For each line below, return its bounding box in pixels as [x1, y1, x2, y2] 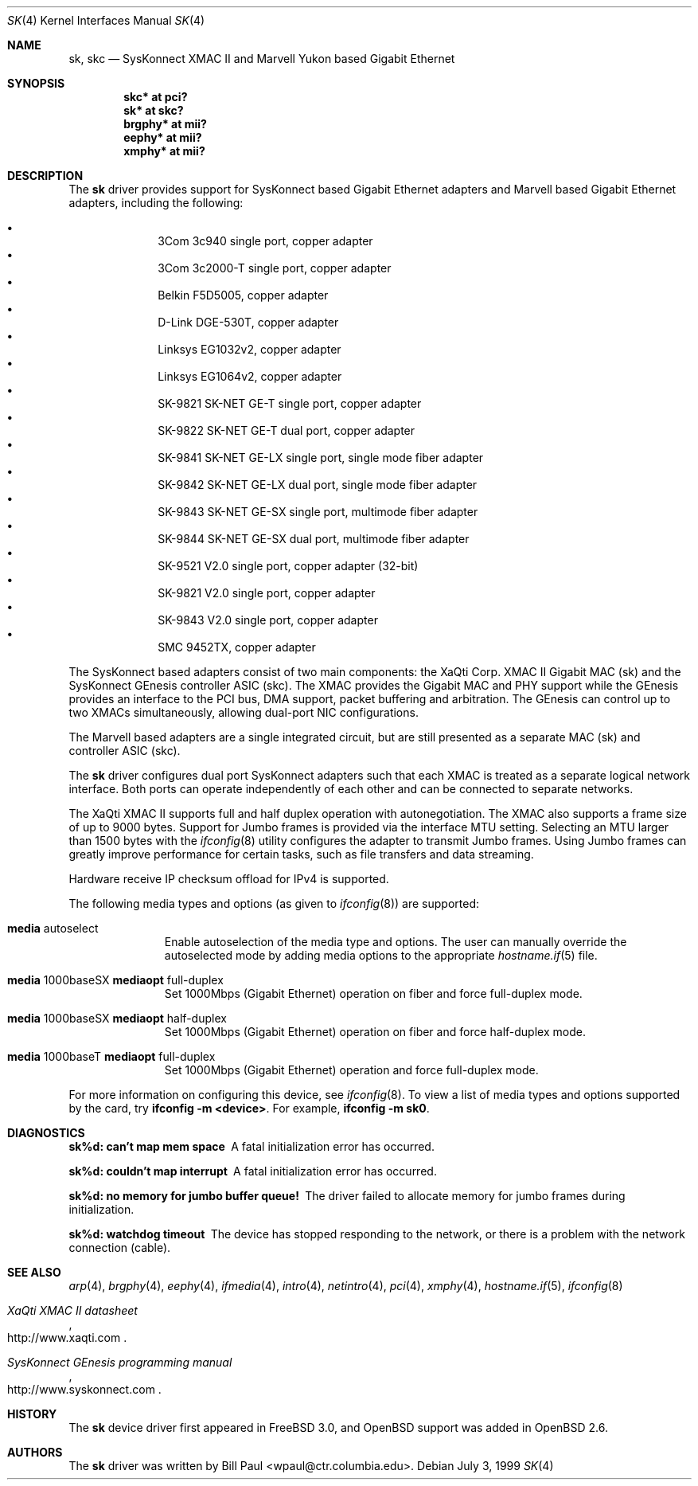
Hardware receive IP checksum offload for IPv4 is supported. [68, 872, 389, 886]
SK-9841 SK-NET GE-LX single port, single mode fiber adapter [158, 451, 484, 464]
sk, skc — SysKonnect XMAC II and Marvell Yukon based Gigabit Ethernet [68, 52, 455, 65]
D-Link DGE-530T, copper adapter [158, 315, 339, 329]
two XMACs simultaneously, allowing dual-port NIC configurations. [68, 706, 419, 719]
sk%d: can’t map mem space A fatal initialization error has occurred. [68, 1140, 435, 1153]
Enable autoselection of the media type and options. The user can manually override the [164, 935, 627, 948]
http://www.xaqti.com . [7, 1331, 127, 1344]
